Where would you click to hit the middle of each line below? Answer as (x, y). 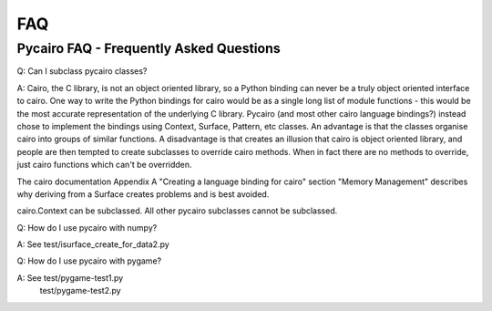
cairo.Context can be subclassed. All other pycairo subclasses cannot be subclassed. (177, 211)
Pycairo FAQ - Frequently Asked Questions (149, 48)
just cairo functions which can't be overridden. (104, 165)
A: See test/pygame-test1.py (70, 277)
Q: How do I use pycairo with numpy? (87, 227)
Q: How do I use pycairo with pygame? (89, 261)
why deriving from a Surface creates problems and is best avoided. (143, 194)
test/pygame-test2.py (81, 291)
